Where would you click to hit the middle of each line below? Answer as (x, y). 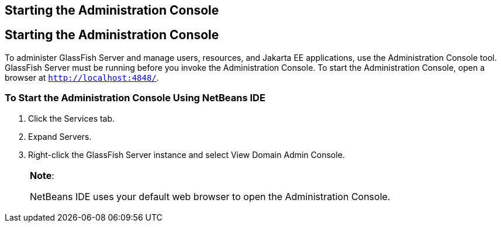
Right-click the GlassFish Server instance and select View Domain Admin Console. (186, 154)
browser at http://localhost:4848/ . (82, 77)
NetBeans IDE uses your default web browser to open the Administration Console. (210, 196)
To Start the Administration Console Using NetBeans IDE (135, 98)
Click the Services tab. (72, 118)
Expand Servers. (60, 136)
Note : (42, 175)
